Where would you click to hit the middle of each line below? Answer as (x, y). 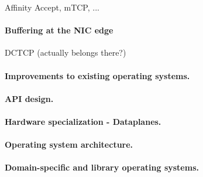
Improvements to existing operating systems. (97, 75)
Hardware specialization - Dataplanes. (83, 121)
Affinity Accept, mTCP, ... (52, 7)
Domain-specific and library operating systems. (102, 167)
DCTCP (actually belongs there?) (66, 52)
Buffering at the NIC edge (59, 30)
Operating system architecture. (69, 144)
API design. (29, 98)
